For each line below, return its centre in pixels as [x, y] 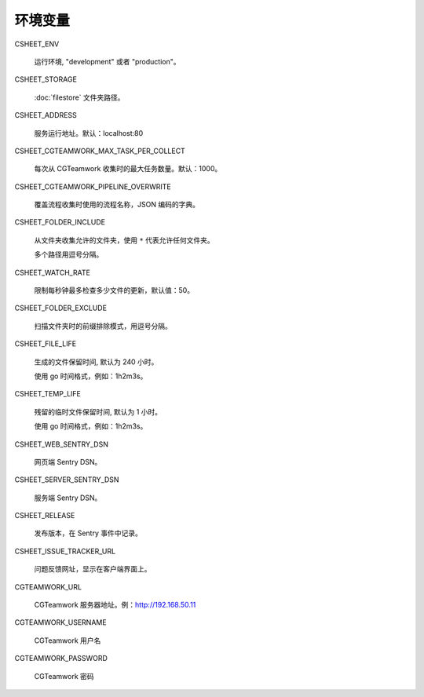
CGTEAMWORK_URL [48, 587]
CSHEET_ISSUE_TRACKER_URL [65, 551]
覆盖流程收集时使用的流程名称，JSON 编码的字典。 [117, 205]
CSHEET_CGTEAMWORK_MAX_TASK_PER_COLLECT [100, 151]
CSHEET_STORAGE [46, 79]
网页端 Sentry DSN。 [68, 462]
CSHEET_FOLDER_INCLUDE [60, 222]
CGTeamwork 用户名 [68, 640]
